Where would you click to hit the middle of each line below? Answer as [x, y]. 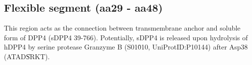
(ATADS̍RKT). [27, 56]
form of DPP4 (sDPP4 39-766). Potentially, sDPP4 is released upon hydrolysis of [126, 37]
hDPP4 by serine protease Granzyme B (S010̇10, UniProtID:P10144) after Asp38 [126, 47]
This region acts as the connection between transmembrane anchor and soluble [122, 28]
